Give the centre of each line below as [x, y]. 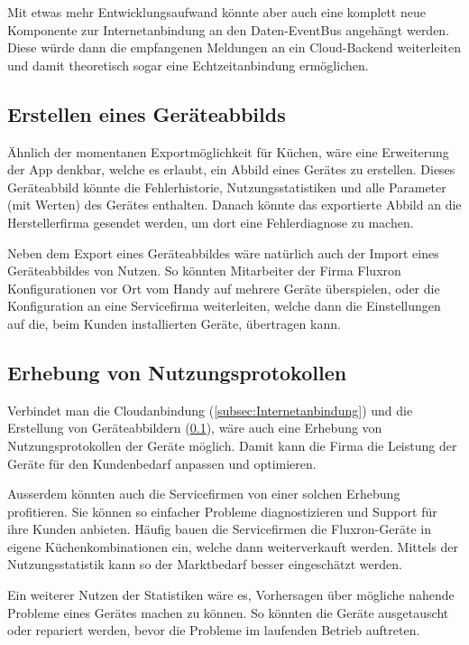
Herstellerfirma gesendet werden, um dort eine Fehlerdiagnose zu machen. [211, 222]
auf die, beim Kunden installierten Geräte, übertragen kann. [174, 323]
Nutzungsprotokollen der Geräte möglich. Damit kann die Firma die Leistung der [232, 445]
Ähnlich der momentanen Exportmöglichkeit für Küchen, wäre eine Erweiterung [228, 151]
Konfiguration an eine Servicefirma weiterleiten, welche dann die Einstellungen [224, 306]
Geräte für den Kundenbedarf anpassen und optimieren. [162, 463]
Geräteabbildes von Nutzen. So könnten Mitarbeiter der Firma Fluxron [204, 271]
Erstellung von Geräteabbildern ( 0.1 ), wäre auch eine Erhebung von [195, 428]
